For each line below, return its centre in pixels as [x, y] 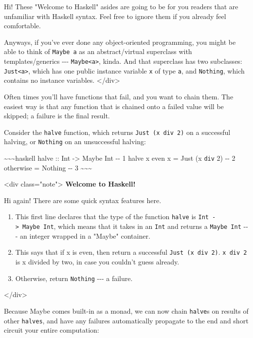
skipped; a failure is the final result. [57, 116]
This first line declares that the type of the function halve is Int [112, 216]
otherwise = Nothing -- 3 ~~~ [48, 167]
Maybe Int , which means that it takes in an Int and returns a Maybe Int [132, 226]
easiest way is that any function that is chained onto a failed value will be [114, 106]
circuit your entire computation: [52, 330]
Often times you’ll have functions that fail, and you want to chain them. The [119, 96]
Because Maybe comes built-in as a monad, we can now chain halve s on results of [126, 310]
